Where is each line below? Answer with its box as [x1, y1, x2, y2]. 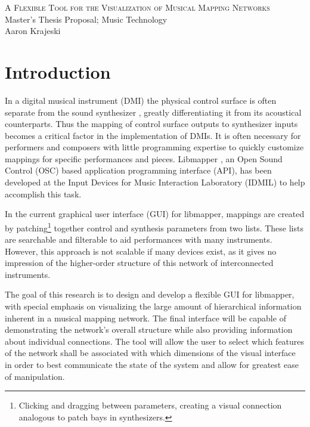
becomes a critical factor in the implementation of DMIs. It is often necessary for [5, 129, 301, 141]
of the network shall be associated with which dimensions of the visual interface [5, 346, 296, 359]
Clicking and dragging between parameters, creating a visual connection [18, 399, 282, 411]
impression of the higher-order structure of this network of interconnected [5, 256, 274, 269]
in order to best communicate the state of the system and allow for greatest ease [5, 358, 299, 371]
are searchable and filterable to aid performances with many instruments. [5, 233, 272, 246]
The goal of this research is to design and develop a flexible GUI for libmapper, [5, 288, 294, 301]
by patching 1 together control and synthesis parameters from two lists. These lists [5, 219, 303, 234]
